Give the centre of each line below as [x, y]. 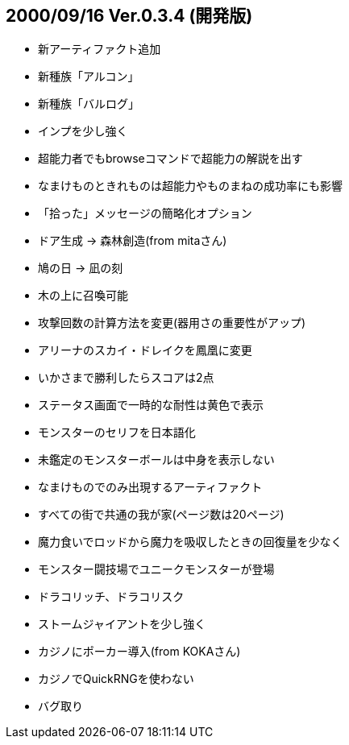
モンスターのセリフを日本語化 [117, 433]
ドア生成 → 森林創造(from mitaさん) [133, 241]
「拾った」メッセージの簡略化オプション [145, 213]
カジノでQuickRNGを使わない [116, 679]
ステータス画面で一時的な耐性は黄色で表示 [151, 405]
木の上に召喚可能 [83, 296]
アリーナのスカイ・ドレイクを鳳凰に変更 [145, 350]
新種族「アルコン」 [89, 77]
